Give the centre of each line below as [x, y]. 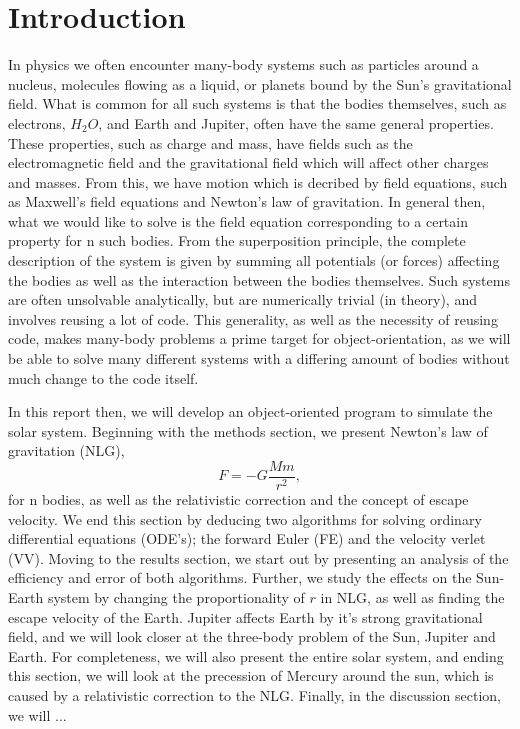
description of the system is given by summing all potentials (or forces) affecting [254, 260]
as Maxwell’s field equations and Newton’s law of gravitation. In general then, [247, 201]
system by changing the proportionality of [176, 597]
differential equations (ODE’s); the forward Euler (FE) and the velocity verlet [247, 538]
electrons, [37, 122]
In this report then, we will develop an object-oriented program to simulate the [250, 411]
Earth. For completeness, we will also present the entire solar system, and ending [256, 655]
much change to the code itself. [103, 377]
